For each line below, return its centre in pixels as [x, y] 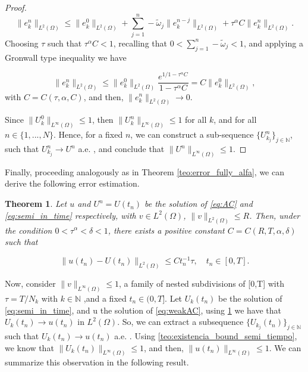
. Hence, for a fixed [88, 134]
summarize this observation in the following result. [97, 362]
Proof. [16, 7]
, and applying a [273, 43]
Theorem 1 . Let [36, 204]
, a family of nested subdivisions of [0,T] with [201, 283]
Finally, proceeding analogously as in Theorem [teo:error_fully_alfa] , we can [144, 171]
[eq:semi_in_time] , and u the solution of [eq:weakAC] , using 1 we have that [143, 310]
